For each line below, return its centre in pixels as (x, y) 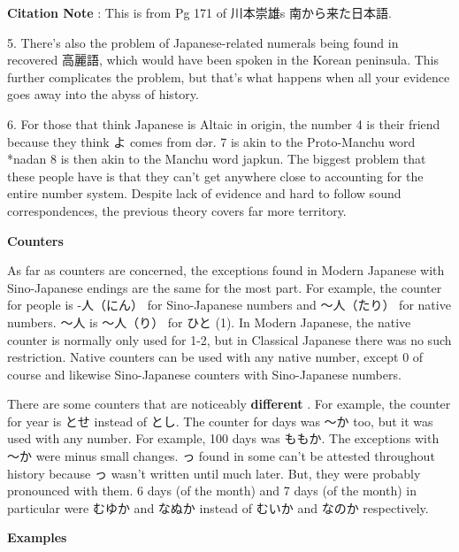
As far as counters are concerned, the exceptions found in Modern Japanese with (226, 270)
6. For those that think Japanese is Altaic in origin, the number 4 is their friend (224, 123)
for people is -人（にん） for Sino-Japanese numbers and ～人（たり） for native (229, 305)
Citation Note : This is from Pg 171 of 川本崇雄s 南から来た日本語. (199, 12)
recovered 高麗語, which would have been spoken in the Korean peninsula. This (223, 60)
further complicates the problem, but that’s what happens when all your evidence (229, 77)
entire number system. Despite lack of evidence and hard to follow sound (204, 193)
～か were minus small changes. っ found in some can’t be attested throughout (221, 456)
